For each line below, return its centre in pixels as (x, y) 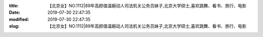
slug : (14, 26)
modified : (19, 19)
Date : (15, 13)
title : (14, 6)
